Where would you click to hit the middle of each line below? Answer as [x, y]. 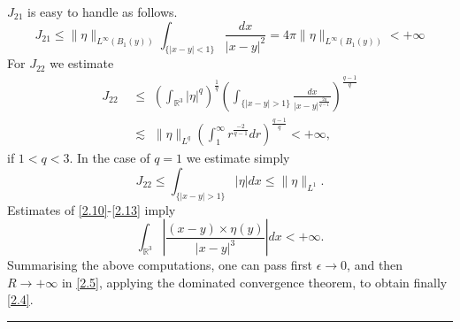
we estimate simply [238, 158]
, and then [375, 265]
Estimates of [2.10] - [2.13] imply [92, 209]
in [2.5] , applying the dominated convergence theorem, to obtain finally [254, 282]
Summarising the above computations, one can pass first [160, 265]
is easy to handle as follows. [103, 11]
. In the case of [110, 158]
